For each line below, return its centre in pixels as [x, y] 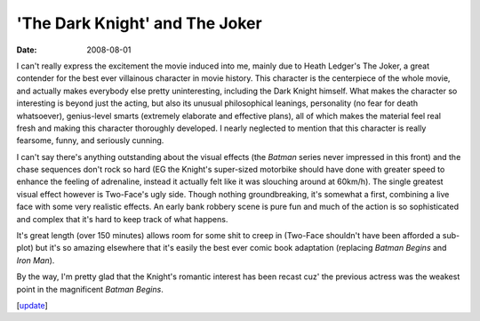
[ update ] [32, 305]
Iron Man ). [36, 260]
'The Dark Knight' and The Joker [139, 23]
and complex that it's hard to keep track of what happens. [122, 219]
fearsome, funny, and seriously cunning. [90, 140]
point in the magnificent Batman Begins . [90, 289]
